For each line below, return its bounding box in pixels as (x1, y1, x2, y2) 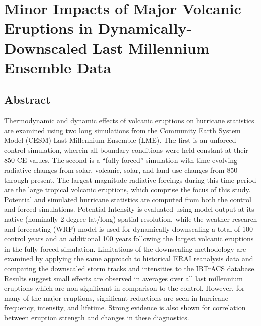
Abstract (4, 92, 51, 107)
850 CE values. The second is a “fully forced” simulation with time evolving (4, 154, 238, 165)
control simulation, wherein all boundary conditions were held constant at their (4, 144, 248, 155)
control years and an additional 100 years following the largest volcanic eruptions (4, 233, 254, 244)
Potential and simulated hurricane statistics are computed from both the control (4, 194, 251, 204)
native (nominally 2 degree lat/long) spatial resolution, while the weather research (4, 214, 257, 224)
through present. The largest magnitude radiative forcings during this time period (4, 174, 256, 185)
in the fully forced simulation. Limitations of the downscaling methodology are (4, 243, 246, 254)
